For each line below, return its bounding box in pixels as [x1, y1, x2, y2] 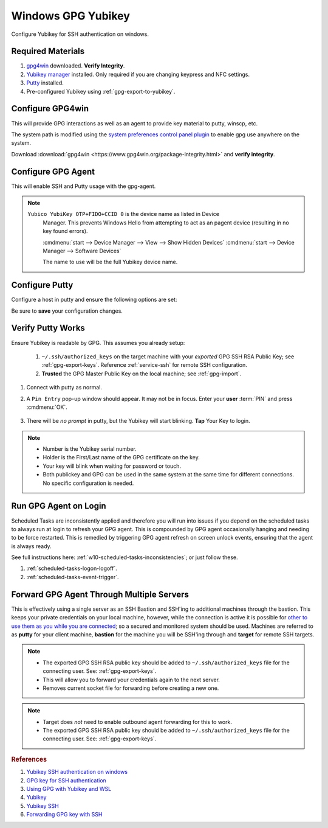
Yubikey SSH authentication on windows [26, 768, 128, 776]
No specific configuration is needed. [43, 479, 134, 487]
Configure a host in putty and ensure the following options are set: [11, 296, 177, 304]
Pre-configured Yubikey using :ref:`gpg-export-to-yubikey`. [26, 88, 176, 95]
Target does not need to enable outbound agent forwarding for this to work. [43, 718, 232, 725]
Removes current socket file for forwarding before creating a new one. [43, 684, 219, 692]
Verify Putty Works [11, 323, 85, 333]
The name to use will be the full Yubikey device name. [43, 259, 178, 266]
